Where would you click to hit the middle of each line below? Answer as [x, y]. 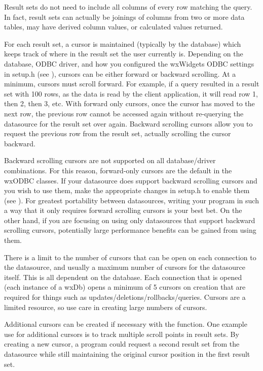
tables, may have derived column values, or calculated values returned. [114, 27]
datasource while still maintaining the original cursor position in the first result [127, 354]
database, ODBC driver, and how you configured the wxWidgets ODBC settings [129, 63]
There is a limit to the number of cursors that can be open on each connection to [130, 257]
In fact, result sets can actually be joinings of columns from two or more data [124, 17]
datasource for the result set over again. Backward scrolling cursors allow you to [128, 123]
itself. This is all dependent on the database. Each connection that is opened [123, 277]
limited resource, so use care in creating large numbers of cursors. [106, 307]
